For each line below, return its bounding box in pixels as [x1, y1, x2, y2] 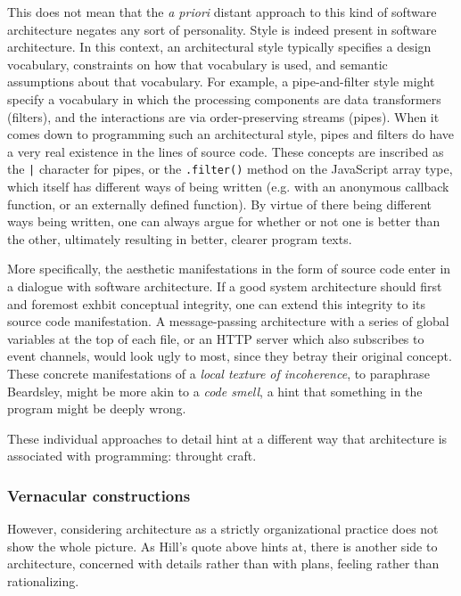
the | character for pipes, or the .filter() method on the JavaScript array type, [7, 159, 453, 178]
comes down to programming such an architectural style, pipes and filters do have [7, 125, 455, 143]
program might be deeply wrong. [7, 399, 186, 418]
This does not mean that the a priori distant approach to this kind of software [7, 3, 437, 20]
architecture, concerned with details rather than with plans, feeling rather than [7, 554, 440, 573]
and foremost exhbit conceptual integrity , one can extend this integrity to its [7, 294, 425, 313]
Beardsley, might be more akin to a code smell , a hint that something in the [7, 381, 423, 400]
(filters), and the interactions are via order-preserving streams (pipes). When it [7, 107, 440, 126]
